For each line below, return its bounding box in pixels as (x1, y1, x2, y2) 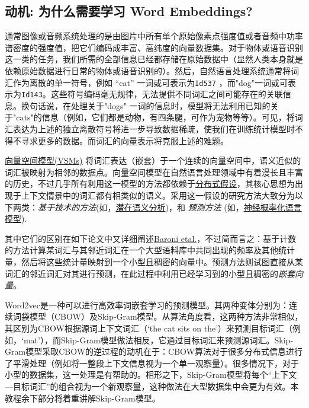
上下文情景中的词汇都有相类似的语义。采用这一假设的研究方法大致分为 (21, 189, 295, 202)
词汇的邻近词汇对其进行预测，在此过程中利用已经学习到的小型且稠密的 (5, 267, 278, 279)
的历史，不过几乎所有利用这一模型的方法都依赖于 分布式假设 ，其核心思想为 (5, 177, 295, 190)
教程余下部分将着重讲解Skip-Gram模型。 (5, 391, 160, 404)
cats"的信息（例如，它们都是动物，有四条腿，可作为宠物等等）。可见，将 (16, 111, 295, 123)
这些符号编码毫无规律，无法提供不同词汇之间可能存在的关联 (50, 88, 283, 100)
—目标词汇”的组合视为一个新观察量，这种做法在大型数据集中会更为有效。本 (5, 380, 299, 392)
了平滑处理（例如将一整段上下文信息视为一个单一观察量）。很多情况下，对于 (5, 356, 299, 369)
